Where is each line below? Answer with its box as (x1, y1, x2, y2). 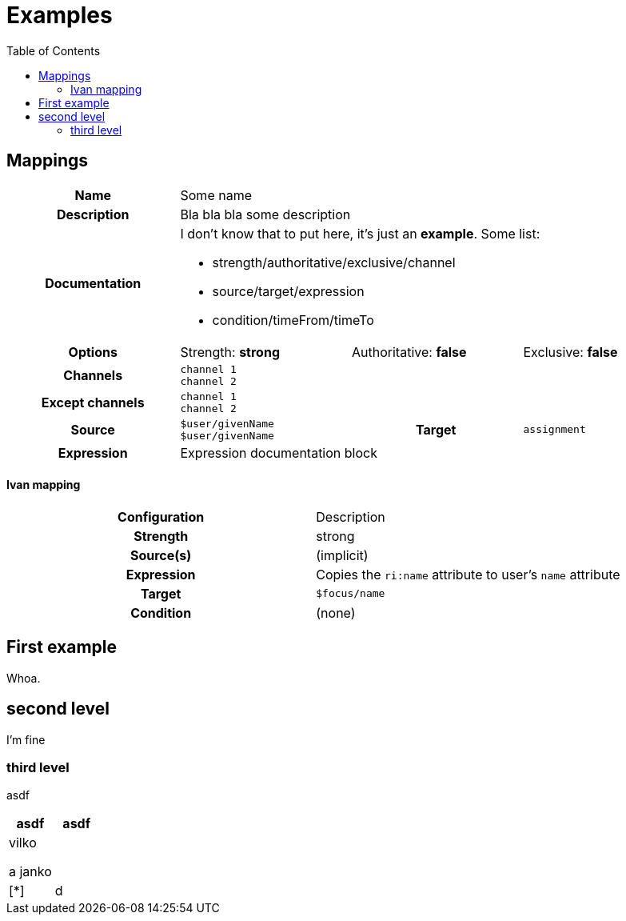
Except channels (41, 394, 145, 410)
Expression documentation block (180, 444, 377, 461)
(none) (316, 604, 356, 621)
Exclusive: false (523, 343, 618, 360)
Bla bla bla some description (180, 206, 351, 222)
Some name (180, 186, 252, 203)
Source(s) (130, 547, 192, 563)
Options (68, 343, 118, 360)
